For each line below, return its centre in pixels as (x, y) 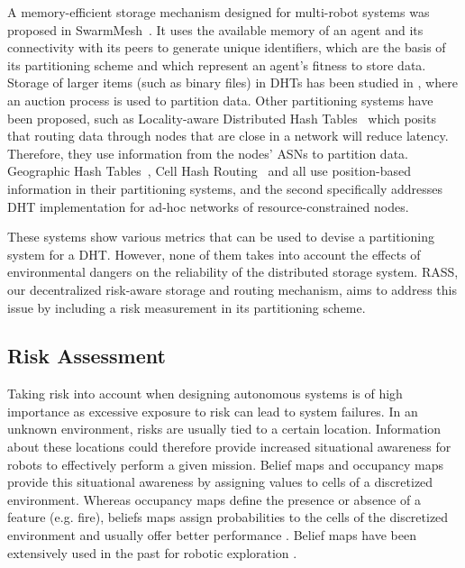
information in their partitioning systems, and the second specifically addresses (225, 188)
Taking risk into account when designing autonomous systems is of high (205, 394)
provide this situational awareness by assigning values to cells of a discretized (220, 482)
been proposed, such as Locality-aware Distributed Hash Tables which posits (222, 118)
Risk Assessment (87, 356)
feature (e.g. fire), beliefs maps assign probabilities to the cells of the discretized (228, 517)
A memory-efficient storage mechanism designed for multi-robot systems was (219, 12)
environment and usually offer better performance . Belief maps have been (212, 535)
